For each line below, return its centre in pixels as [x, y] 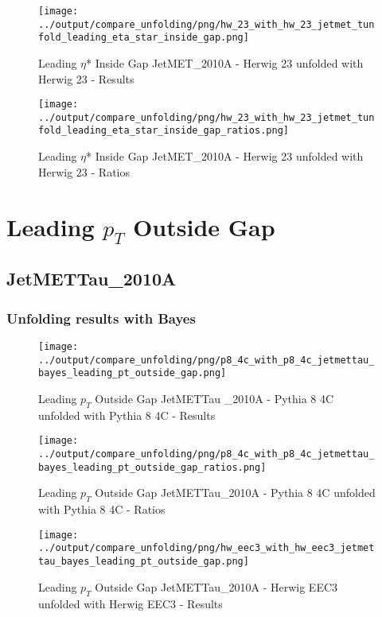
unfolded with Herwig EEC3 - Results [131, 603]
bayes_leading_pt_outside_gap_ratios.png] [152, 467]
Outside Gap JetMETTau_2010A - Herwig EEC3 [216, 586]
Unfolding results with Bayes [101, 318]
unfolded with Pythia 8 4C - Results [127, 415]
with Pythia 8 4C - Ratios [102, 509]
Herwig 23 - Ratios [84, 171]
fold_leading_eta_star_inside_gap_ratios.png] [164, 131]
